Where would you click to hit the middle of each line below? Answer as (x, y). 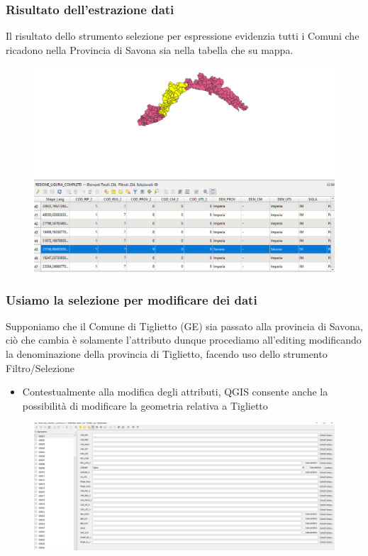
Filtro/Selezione (40, 367)
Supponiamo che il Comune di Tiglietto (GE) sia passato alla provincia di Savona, (184, 326)
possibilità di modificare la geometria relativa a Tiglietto (145, 405)
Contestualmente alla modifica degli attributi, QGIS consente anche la (175, 392)
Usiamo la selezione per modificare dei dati (132, 299)
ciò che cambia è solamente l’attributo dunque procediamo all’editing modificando (184, 340)
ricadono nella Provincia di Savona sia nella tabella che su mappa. (150, 49)
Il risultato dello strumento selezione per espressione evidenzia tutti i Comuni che (183, 36)
